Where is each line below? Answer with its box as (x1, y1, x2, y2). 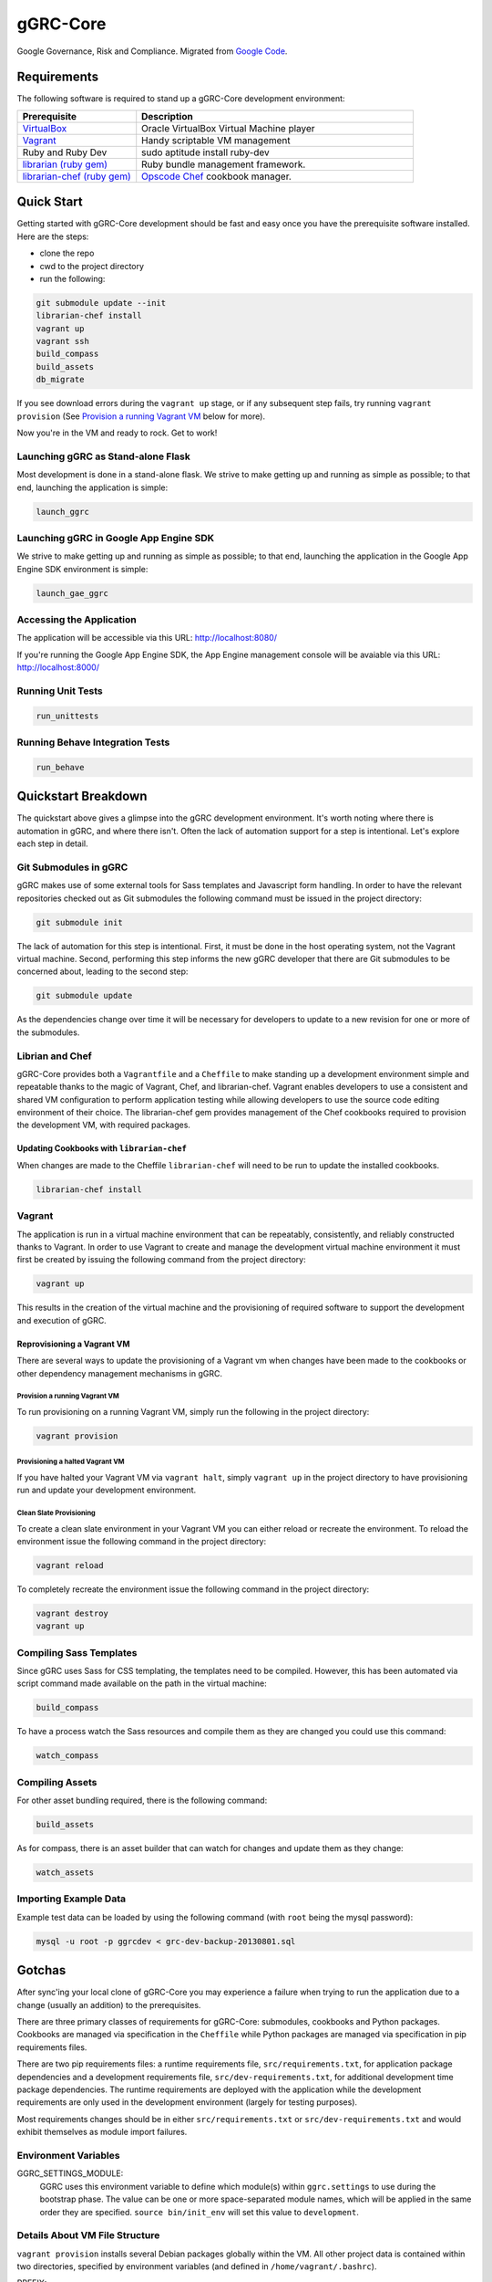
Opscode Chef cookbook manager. (141, 170, 292, 183)
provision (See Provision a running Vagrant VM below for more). (16, 411, 266, 422)
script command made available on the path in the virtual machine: (16, 1678, 268, 1689)
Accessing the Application (16, 613, 137, 625)
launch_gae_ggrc (36, 588, 109, 598)
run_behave (36, 762, 85, 772)
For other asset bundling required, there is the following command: (16, 1795, 268, 1806)
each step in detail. (16, 838, 88, 849)
